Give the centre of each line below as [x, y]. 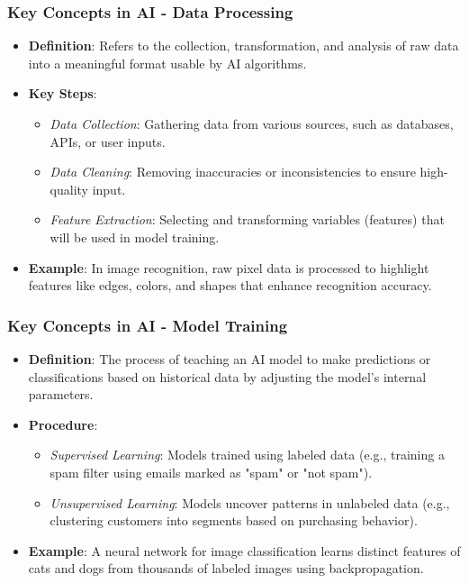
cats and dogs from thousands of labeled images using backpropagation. [226, 568]
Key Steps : [63, 93]
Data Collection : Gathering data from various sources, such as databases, [252, 123]
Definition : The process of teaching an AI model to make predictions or [230, 358]
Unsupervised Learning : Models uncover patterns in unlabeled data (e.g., [250, 502]
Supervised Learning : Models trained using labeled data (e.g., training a [247, 455]
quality [69, 189]
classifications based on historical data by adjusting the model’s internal [227, 376]
